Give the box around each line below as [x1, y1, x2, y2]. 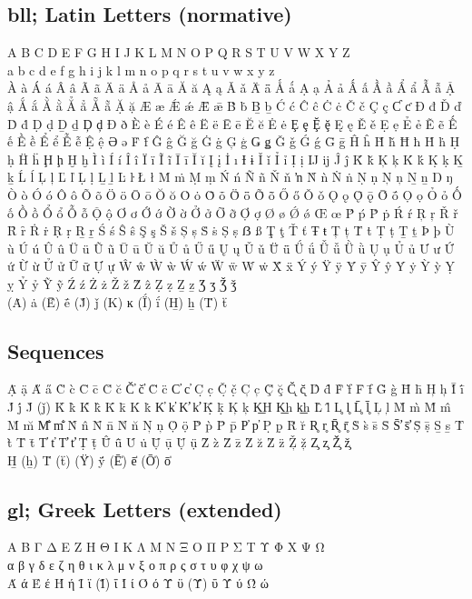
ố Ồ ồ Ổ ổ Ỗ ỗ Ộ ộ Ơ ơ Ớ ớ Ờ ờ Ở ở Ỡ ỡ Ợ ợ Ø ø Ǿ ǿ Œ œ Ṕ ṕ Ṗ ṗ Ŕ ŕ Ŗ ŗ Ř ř [7, 203, 458, 222]
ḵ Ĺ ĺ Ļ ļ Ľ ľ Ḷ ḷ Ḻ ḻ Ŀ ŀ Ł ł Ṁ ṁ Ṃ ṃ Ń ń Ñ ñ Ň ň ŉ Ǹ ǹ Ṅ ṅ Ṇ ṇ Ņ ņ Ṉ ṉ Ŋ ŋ [7, 167, 453, 186]
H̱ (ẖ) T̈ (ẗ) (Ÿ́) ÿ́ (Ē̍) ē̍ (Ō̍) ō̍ [7, 450, 172, 469]
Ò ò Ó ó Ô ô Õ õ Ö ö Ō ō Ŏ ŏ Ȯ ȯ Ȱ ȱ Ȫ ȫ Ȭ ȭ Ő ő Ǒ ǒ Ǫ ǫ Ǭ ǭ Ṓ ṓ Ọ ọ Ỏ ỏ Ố [7, 185, 462, 204]
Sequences [7, 336, 104, 364]
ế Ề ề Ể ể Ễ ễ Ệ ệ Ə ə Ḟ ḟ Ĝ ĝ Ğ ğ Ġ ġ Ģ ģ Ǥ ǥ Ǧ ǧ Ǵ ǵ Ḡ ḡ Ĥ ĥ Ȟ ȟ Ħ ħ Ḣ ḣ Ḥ [7, 132, 460, 151]
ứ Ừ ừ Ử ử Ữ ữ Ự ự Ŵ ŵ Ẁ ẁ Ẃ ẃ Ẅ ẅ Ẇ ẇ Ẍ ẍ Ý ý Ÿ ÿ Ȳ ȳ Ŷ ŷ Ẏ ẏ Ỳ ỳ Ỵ [7, 256, 456, 275]
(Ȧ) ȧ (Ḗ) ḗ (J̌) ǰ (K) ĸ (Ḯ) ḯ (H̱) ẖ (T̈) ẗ [7, 292, 228, 311]
